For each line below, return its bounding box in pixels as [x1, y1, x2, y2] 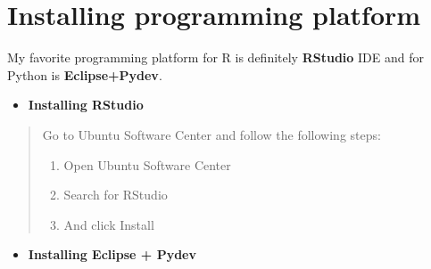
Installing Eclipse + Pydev [28, 245, 196, 264]
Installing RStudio [28, 95, 144, 114]
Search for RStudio [63, 185, 168, 204]
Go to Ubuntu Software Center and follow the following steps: [42, 125, 381, 143]
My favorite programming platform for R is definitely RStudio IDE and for [7, 48, 424, 67]
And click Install [63, 215, 154, 233]
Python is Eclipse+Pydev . [7, 65, 162, 84]
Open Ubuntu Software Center [63, 155, 231, 174]
